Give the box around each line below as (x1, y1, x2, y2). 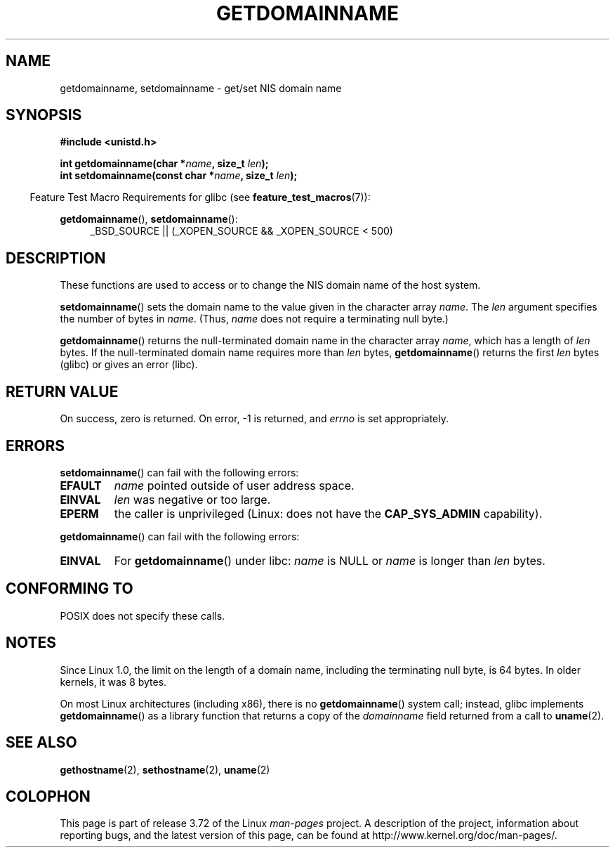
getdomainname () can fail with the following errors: (60, 530, 300, 542)
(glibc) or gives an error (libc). (60, 358, 198, 371)
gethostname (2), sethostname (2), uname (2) (60, 763, 270, 776)
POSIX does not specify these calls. (60, 609, 225, 622)
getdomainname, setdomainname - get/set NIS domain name (60, 82, 342, 94)
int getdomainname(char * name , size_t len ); (60, 157, 269, 170)
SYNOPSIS (6, 106, 82, 124)
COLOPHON (6, 787, 91, 805)
